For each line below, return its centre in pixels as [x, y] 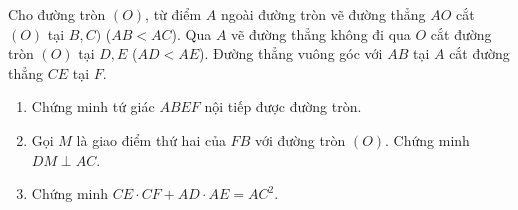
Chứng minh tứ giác [93, 106]
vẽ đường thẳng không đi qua [321, 33]
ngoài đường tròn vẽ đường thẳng [323, 14]
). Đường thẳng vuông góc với [291, 53]
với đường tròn [300, 139]
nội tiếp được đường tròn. [283, 106]
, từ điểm [173, 14]
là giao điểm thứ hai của [151, 139]
